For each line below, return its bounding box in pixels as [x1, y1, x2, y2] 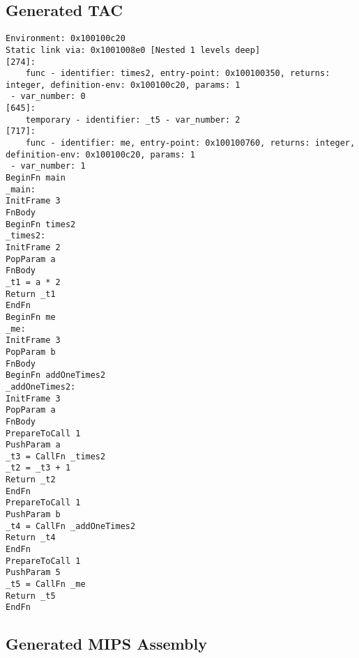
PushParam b [6, 510, 61, 520]
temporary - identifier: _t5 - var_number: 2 [25, 114, 240, 125]
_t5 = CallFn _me [6, 579, 86, 590]
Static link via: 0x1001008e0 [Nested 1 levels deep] [6, 45, 261, 55]
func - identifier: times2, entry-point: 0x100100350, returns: [25, 68, 330, 79]
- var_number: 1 [10, 161, 86, 171]
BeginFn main [6, 173, 66, 183]
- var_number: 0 [10, 91, 86, 102]
